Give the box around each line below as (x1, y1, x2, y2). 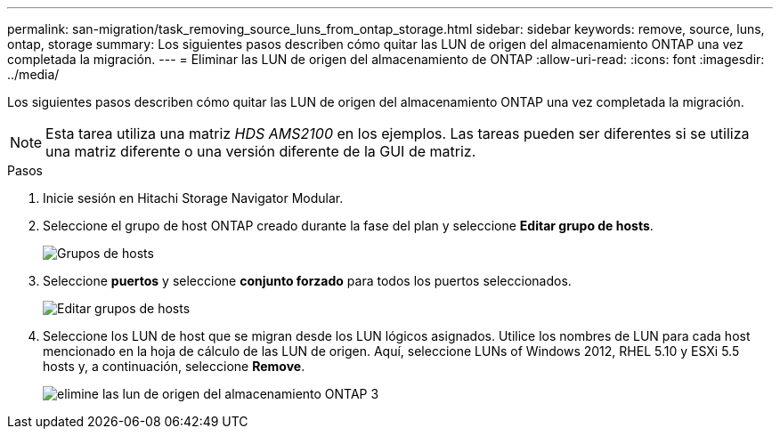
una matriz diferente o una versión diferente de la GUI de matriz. (45, 142, 476, 160)
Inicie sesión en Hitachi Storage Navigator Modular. (43, 190, 344, 206)
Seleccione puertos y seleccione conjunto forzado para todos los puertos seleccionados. (43, 273, 572, 288)
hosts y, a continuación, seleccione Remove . (43, 359, 305, 374)
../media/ (7, 67, 60, 82)
